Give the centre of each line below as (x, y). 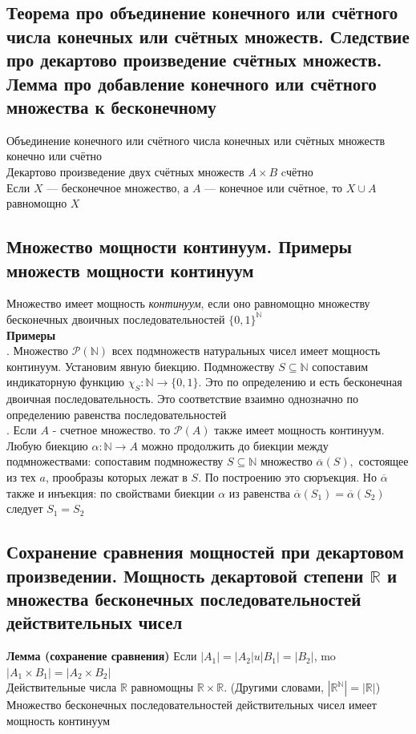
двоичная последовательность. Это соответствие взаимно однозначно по (183, 399)
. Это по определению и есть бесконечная (300, 382)
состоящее (384, 461)
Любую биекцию (47, 445)
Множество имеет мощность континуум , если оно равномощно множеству (188, 303)
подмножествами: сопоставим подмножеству (115, 461)
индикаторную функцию (66, 382)
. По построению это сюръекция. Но (287, 477)
